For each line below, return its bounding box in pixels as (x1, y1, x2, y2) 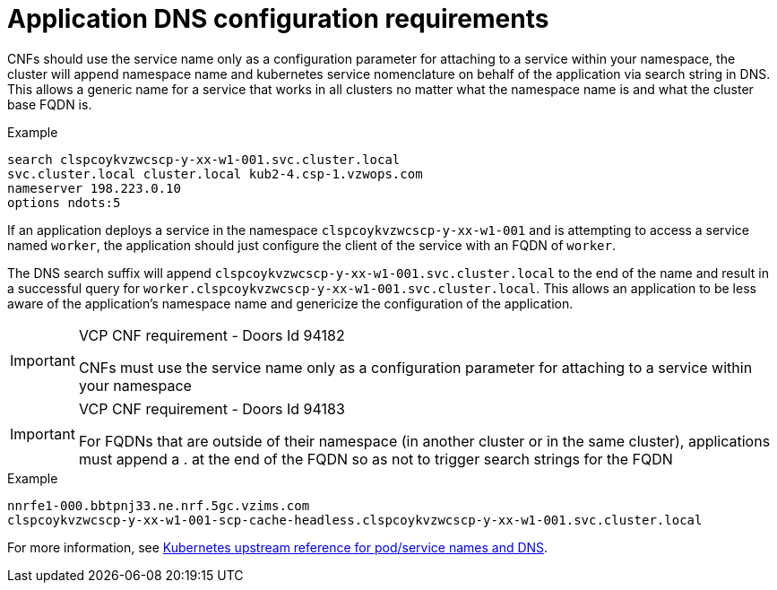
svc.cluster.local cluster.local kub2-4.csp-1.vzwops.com (7, 166, 423, 181)
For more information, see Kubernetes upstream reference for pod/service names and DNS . (7, 539, 548, 555)
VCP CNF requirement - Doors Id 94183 (78, 399, 345, 418)
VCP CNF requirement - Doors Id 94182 (78, 325, 345, 344)
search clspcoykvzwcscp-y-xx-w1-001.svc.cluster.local (7, 152, 401, 167)
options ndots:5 (7, 195, 121, 210)
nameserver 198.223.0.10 (7, 180, 181, 195)
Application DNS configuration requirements (7, 4, 549, 34)
